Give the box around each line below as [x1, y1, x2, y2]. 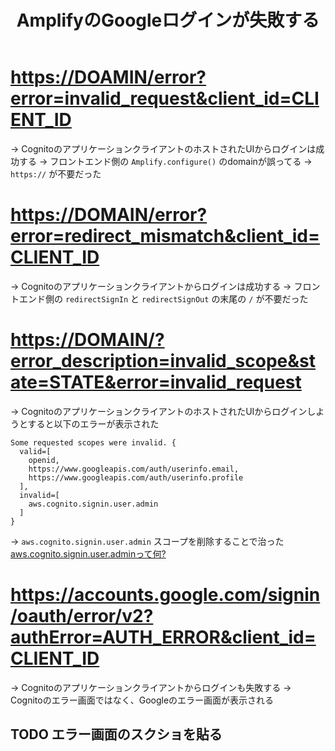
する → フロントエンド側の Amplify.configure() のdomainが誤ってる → [18, 155, 313, 167]
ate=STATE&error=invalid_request [10, 371, 302, 394]
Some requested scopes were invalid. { [10, 437, 177, 448]
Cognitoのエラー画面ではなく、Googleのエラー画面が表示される [10, 694, 275, 706]
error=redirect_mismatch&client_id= [10, 225, 320, 248]
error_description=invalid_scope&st [10, 350, 316, 373]
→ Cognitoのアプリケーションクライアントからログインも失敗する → [10, 681, 292, 693]
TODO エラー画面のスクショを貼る [10, 726, 223, 743]
